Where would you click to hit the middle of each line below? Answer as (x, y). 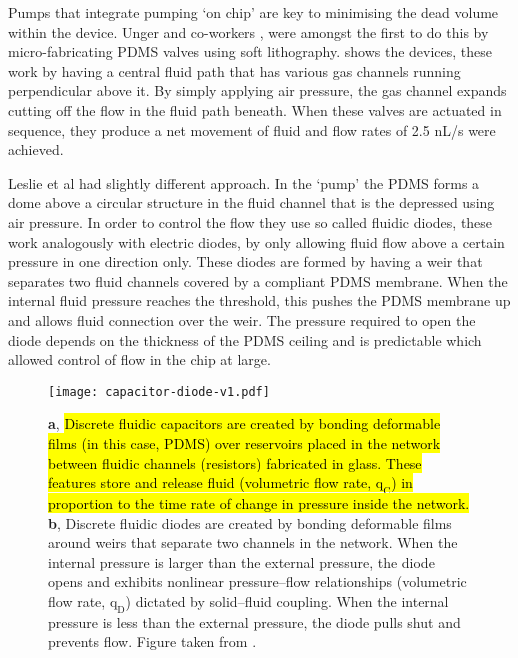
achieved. (36, 149)
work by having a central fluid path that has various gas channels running (234, 70)
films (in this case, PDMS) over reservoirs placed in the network (244, 442)
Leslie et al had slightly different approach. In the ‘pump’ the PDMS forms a (244, 182)
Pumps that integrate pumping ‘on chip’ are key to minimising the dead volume (253, 12)
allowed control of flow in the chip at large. (139, 359)
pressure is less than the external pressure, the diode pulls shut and (254, 621)
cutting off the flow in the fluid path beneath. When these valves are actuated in (255, 109)
